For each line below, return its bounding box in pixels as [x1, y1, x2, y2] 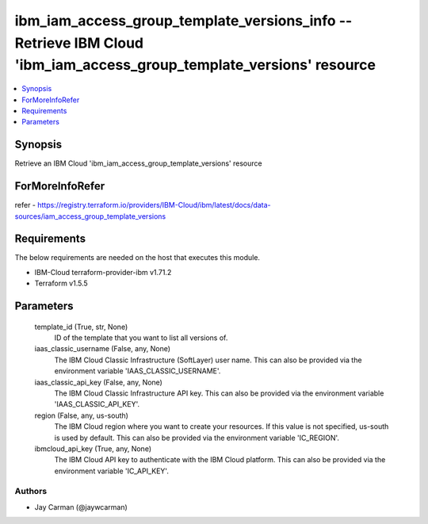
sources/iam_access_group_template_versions [14, 211, 166, 221]
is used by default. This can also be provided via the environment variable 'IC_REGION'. [54, 433, 340, 442]
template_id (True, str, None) [34, 322, 128, 331]
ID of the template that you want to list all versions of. [54, 333, 228, 342]
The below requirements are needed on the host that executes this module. [14, 253, 261, 262]
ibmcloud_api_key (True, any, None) [34, 444, 152, 453]
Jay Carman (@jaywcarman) [34, 502, 128, 511]
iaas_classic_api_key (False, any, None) [34, 377, 162, 387]
